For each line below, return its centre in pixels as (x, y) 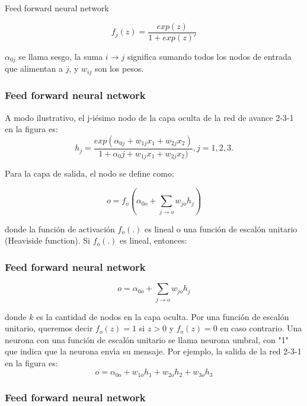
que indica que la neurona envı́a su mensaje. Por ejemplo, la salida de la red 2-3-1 (153, 351)
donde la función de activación (60, 228)
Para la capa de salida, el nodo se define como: (89, 173)
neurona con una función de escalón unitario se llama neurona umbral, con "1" (147, 339)
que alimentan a (34, 68)
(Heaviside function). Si (47, 240)
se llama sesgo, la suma (61, 56)
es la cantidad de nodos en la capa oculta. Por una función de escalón (163, 316)
